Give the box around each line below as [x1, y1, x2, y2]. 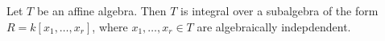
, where [92, 18, 128, 35]
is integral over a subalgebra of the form [180, 2, 379, 18]
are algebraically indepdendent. [197, 18, 351, 35]
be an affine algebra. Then [36, 2, 167, 18]
